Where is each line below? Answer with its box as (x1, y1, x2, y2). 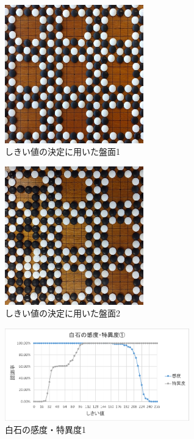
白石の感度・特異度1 (5, 423, 86, 435)
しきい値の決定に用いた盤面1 (5, 145, 120, 158)
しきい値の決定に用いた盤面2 (5, 307, 120, 319)
